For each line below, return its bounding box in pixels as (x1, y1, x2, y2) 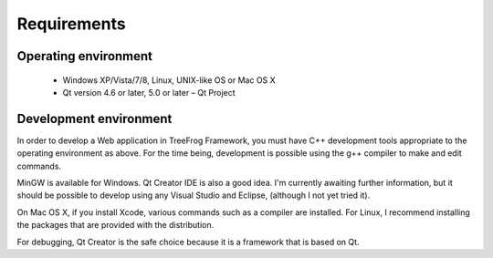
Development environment (16, 110, 173, 127)
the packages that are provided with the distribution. (16, 220, 215, 231)
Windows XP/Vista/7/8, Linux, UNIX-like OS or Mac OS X (62, 74, 276, 86)
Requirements (16, 14, 127, 34)
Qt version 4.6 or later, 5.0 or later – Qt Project (62, 87, 236, 98)
